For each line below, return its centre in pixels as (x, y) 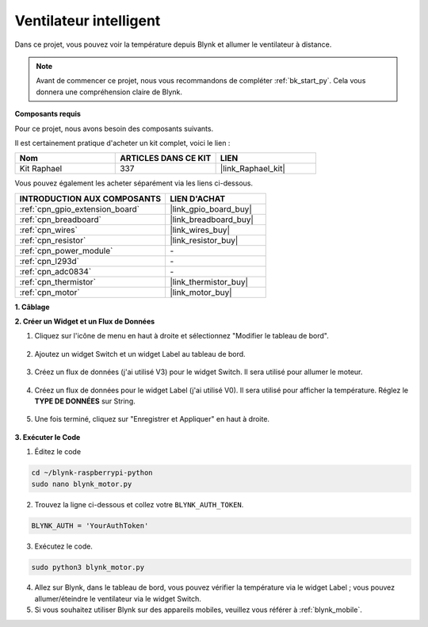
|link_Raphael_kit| (252, 169)
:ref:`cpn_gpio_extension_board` (80, 208)
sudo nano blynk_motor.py (82, 484)
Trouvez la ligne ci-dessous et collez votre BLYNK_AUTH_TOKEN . (139, 504)
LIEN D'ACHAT (198, 198)
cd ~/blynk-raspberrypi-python (92, 473)
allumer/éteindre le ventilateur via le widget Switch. (118, 598)
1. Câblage (32, 307)
